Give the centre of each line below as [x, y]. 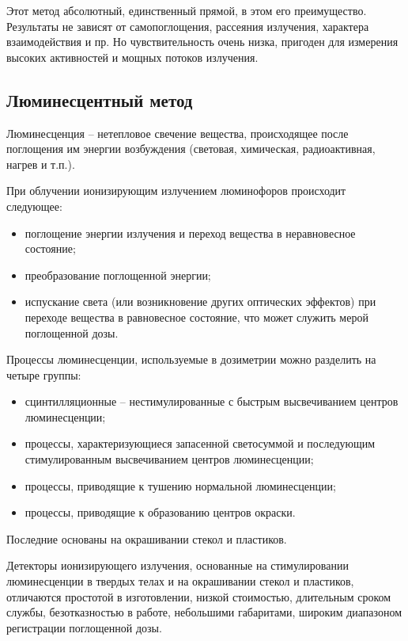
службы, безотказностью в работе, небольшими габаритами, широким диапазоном [204, 612]
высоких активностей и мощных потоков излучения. [132, 57]
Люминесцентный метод [100, 99]
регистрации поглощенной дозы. [84, 627]
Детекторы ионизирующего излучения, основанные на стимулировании [178, 565]
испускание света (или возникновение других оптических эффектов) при [200, 301]
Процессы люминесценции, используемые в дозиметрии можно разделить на [191, 359]
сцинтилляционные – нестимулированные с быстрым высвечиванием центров [212, 401]
